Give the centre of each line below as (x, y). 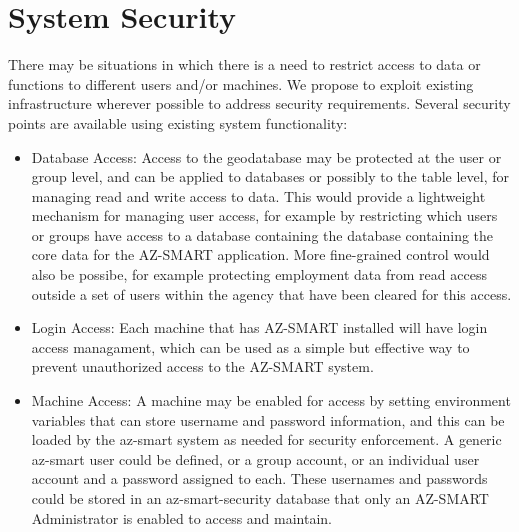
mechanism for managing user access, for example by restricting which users (264, 215)
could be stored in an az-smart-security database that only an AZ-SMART (260, 498)
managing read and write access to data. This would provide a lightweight (258, 195)
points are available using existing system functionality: (178, 122)
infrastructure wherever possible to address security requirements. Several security (259, 103)
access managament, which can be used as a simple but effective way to (250, 346)
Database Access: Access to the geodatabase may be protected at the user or (266, 156)
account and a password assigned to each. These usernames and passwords (259, 478)
